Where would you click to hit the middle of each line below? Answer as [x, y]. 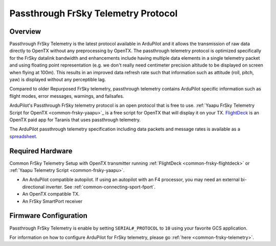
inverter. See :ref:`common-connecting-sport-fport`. [100, 187]
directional [33, 187]
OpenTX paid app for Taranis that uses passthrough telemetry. [75, 120]
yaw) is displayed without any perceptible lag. [58, 80]
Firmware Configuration [49, 216]
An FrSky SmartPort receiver [52, 201]
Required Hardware [41, 151]
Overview [25, 31]
